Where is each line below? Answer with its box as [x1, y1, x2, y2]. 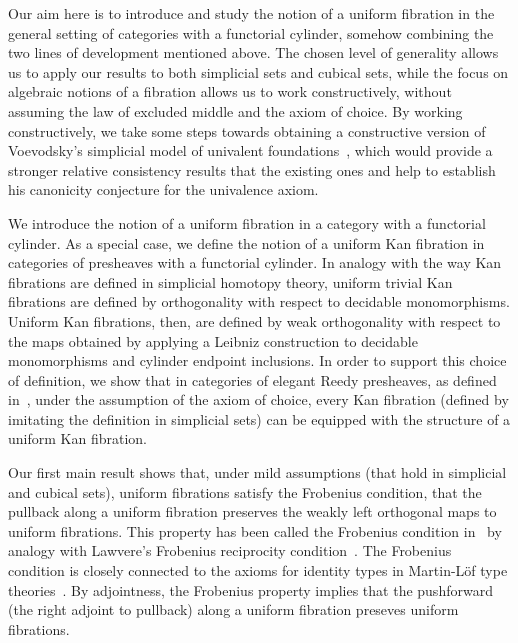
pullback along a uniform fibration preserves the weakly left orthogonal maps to [8, 501, 497, 522]
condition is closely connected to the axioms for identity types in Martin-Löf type [8, 560, 508, 581]
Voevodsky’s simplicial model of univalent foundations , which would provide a [8, 140, 493, 161]
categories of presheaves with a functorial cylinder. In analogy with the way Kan [8, 252, 502, 273]
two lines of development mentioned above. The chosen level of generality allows [8, 42, 499, 63]
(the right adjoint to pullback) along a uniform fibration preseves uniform [8, 599, 459, 620]
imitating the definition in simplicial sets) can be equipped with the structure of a [8, 408, 511, 429]
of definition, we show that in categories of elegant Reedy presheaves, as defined [8, 369, 497, 390]
